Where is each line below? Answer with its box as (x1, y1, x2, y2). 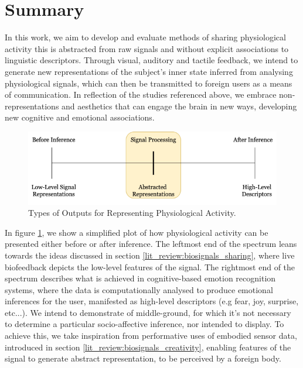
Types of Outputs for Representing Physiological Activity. (28, 207, 236, 219)
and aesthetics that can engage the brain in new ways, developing (62, 99, 297, 112)
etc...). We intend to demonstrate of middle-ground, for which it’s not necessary (5, 306, 291, 318)
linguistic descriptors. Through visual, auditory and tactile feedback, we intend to (5, 54, 298, 66)
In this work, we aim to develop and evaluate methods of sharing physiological (5, 31, 286, 43)
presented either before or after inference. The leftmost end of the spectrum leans (5, 238, 297, 250)
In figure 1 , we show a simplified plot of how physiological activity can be (5, 226, 268, 238)
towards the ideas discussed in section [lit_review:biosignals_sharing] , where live (5, 249, 295, 261)
